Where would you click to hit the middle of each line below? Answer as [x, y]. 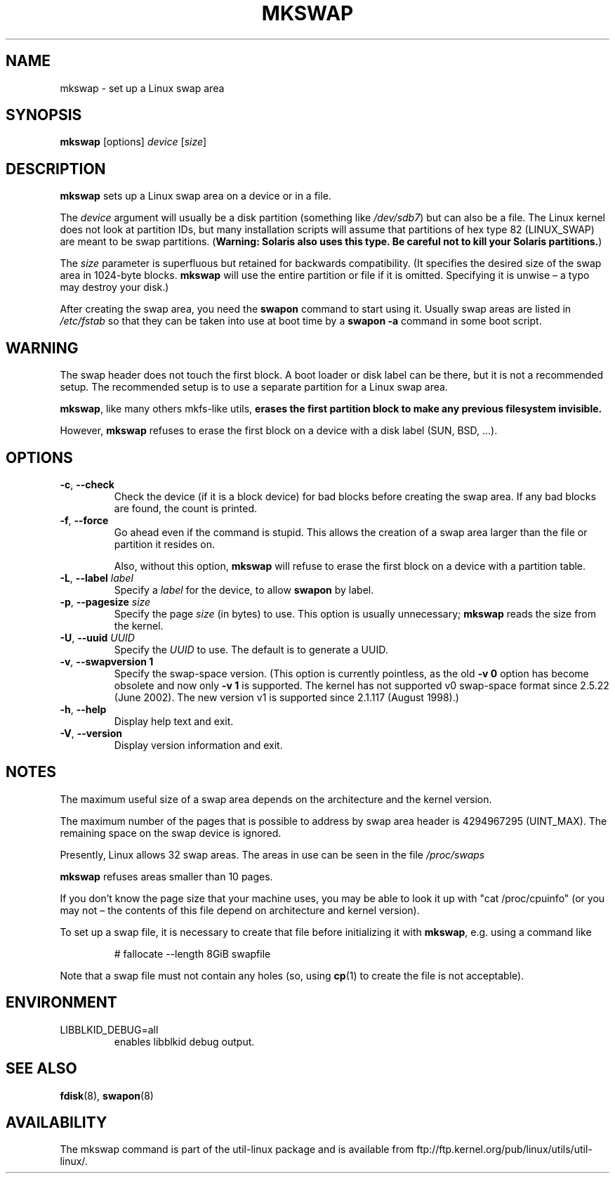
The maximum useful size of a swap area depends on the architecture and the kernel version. [276, 799]
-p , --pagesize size [105, 601]
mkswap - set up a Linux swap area [142, 88]
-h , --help [83, 709]
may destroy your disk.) [114, 287]
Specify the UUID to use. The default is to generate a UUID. [251, 649]
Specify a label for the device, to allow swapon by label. [244, 589]
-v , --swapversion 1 [107, 661]
